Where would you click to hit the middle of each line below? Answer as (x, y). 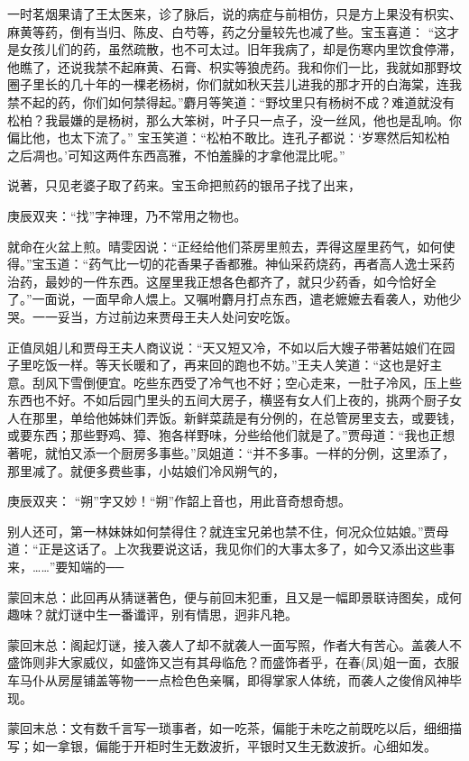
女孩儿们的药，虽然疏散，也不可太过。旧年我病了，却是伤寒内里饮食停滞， (240, 49)
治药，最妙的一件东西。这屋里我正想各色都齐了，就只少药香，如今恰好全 (222, 281)
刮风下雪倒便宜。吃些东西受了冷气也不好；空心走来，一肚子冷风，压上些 (247, 382)
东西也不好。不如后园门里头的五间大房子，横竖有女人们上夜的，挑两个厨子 (228, 400)
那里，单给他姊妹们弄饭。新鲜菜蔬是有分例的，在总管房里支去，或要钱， (247, 417)
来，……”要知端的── (66, 567)
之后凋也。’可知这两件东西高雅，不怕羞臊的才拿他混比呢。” (176, 155)
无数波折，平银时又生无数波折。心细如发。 (310, 745)
